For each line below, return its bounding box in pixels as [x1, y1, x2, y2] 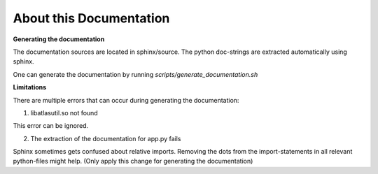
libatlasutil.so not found [30, 108, 98, 117]
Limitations [13, 83, 47, 92]
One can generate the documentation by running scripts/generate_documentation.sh [13, 70, 258, 78]
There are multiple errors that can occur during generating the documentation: [13, 96, 239, 104]
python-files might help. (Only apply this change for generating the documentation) [13, 157, 253, 166]
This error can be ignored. [13, 122, 89, 130]
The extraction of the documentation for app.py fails [30, 134, 181, 143]
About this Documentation [13, 10, 170, 26]
